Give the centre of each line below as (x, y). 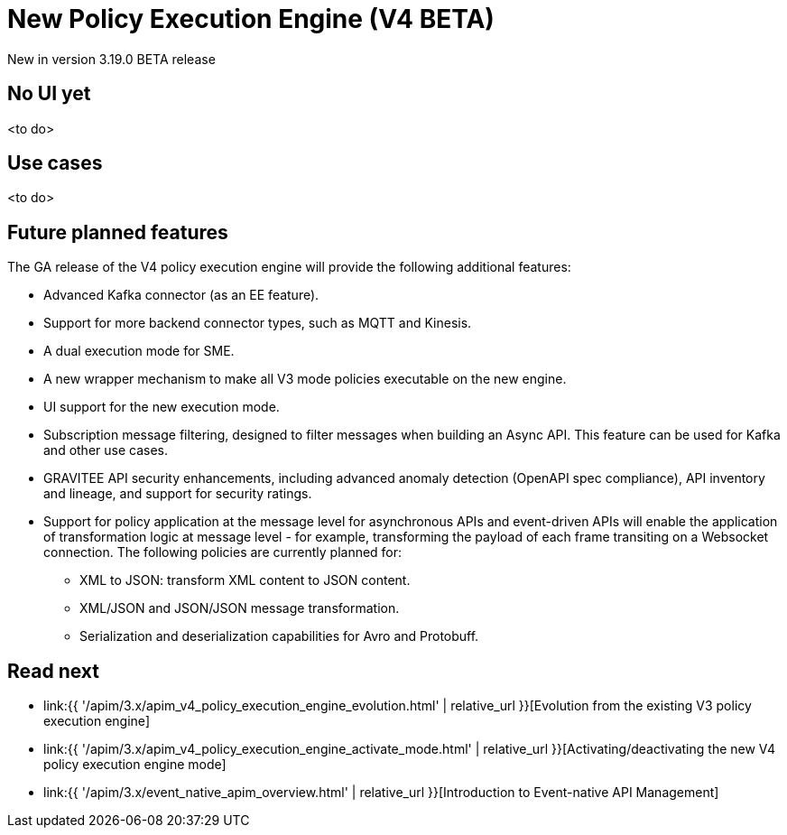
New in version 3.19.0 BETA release (111, 59)
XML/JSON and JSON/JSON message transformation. (240, 608)
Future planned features (118, 232)
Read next (53, 671)
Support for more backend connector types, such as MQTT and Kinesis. (258, 323)
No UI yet (49, 94)
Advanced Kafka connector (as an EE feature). (181, 295)
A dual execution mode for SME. (139, 351)
